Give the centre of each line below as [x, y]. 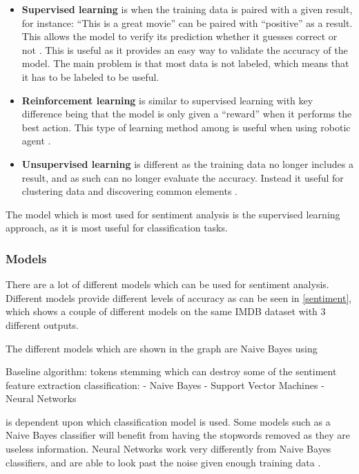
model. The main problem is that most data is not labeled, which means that [185, 63]
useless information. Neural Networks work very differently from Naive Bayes [168, 449]
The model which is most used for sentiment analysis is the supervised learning [173, 214]
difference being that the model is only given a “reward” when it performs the [187, 114]
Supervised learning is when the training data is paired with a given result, [187, 9]
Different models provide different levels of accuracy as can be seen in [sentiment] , [179, 297]
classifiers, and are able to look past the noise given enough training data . [163, 462]
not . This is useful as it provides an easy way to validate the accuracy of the [185, 49]
